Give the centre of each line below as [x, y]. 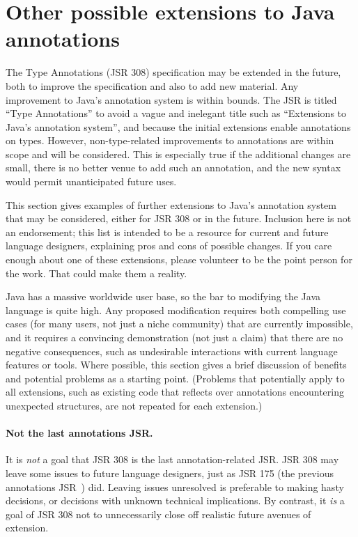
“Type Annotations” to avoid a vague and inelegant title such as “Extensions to [176, 113]
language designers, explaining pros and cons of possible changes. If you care [169, 246]
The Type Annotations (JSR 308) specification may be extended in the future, [173, 72]
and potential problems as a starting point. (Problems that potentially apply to [175, 378]
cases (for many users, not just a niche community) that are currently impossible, [179, 324]
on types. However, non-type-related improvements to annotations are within [170, 140]
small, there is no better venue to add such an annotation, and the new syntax [173, 168]
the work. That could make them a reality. [96, 273]
